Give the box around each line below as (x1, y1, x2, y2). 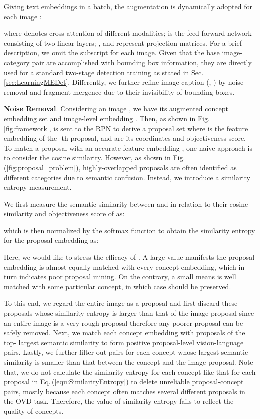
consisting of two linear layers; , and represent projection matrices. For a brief (4, 37, 242, 48)
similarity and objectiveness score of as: (4, 208, 125, 219)
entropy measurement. (4, 182, 72, 192)
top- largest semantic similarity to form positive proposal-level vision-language (4, 337, 244, 347)
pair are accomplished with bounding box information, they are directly (32, 57, 252, 67)
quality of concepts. (4, 405, 64, 416)
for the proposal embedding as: (4, 235, 99, 245)
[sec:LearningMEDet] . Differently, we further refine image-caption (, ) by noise (4, 77, 244, 87)
